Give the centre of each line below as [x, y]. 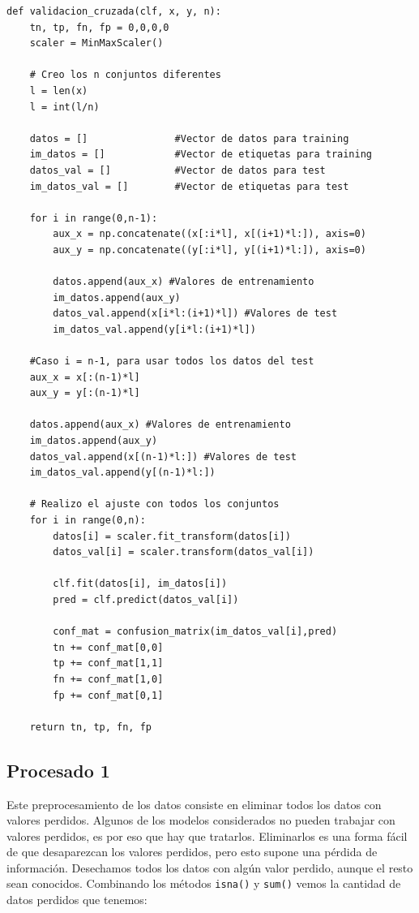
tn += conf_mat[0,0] [108, 647]
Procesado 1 [58, 770]
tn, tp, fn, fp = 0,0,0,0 [99, 27]
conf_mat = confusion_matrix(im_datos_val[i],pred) [195, 632]
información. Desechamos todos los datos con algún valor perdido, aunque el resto [210, 867]
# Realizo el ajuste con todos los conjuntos [154, 504]
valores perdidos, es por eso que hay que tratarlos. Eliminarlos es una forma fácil [207, 835]
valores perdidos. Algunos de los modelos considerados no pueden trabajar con [201, 820]
